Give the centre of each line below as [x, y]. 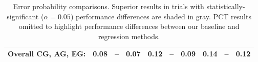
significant [23, 16]
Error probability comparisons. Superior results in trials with [109, 6]
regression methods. [129, 36]
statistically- [226, 6]
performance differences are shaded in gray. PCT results [163, 16]
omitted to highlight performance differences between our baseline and [129, 26]
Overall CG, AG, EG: [47, 54]
